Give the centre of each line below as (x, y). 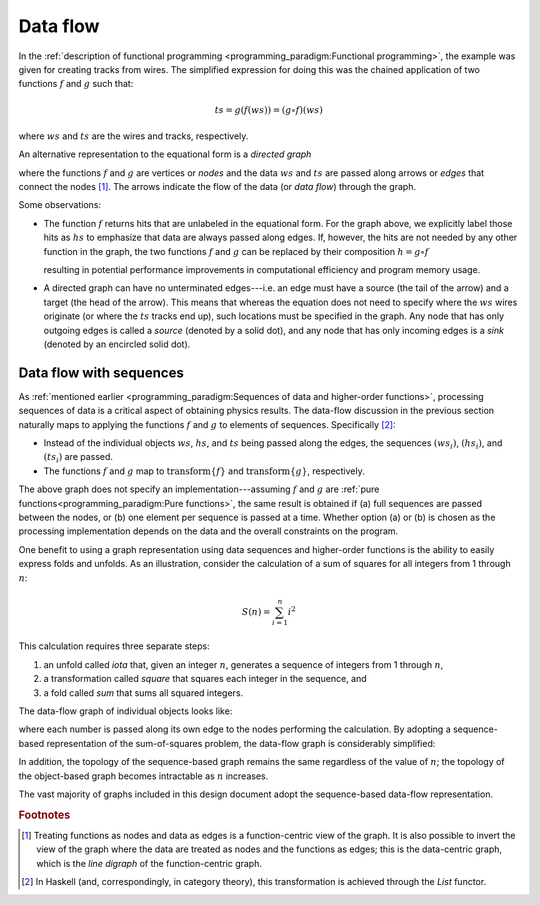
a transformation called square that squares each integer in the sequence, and (205, 679)
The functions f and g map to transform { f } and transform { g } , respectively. (204, 471)
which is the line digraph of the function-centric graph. (149, 863)
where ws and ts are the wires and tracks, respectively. (133, 136)
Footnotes (44, 815)
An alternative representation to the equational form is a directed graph (165, 154)
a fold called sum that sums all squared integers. (143, 692)
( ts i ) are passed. (78, 458)
